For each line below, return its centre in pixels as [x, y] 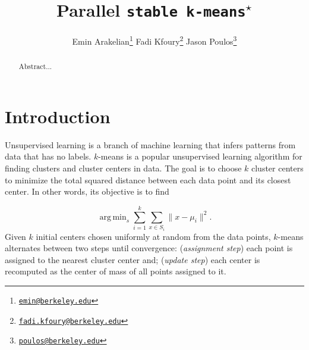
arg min [113, 217]
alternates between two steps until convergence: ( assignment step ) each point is [149, 248]
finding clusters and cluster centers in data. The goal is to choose [123, 168]
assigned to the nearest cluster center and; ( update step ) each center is [133, 259]
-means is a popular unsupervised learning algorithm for [200, 156]
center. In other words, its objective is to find [87, 191]
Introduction [58, 116]
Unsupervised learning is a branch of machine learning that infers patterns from [150, 144]
